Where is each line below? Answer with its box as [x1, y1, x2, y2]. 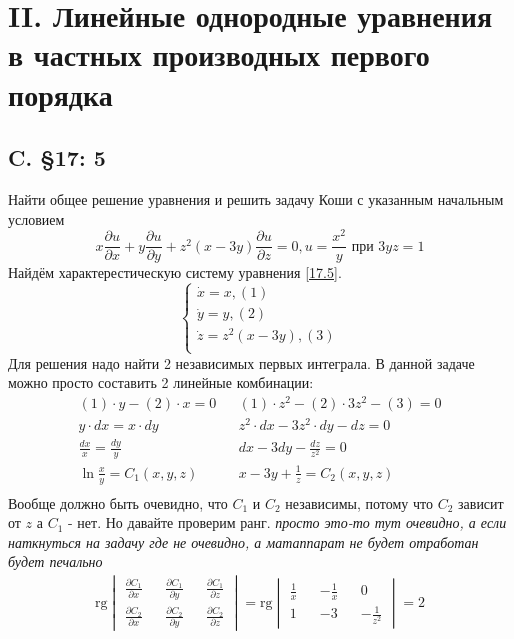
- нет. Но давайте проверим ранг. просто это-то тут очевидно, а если [68, 512, 507, 533]
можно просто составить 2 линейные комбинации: [8, 372, 314, 393]
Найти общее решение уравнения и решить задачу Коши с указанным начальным [8, 188, 504, 209]
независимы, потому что [285, 492, 433, 513]
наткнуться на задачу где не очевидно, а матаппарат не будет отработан [8, 531, 479, 552]
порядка [8, 73, 113, 114]
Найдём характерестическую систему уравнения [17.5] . [8, 262, 342, 283]
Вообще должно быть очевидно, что [8, 492, 228, 513]
